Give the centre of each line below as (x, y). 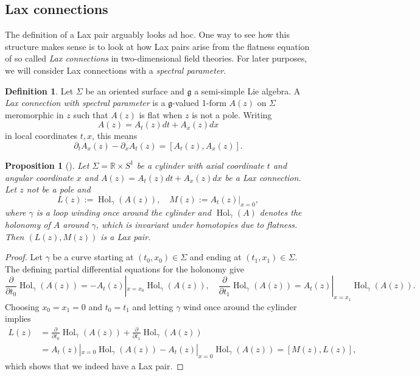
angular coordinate (39, 177)
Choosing (22, 306)
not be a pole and (58, 189)
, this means (115, 136)
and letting (153, 306)
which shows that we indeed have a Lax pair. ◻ (94, 365)
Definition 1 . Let (39, 90)
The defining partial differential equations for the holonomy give (125, 268)
